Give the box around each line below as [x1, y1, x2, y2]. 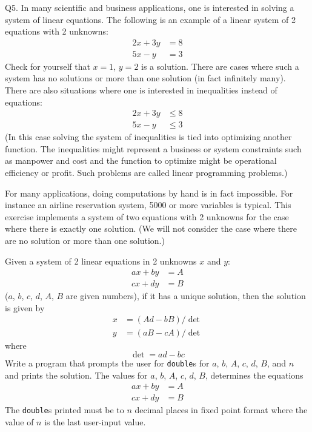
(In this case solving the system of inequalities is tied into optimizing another [5, 130, 292, 143]
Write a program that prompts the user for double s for [5, 357, 210, 370]
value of [5, 416, 34, 428]
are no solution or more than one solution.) [5, 234, 165, 247]
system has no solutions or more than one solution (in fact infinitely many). [5, 72, 286, 84]
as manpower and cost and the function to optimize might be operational [5, 154, 277, 167]
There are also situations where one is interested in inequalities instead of [5, 84, 277, 96]
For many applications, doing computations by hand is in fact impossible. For [5, 186, 293, 199]
